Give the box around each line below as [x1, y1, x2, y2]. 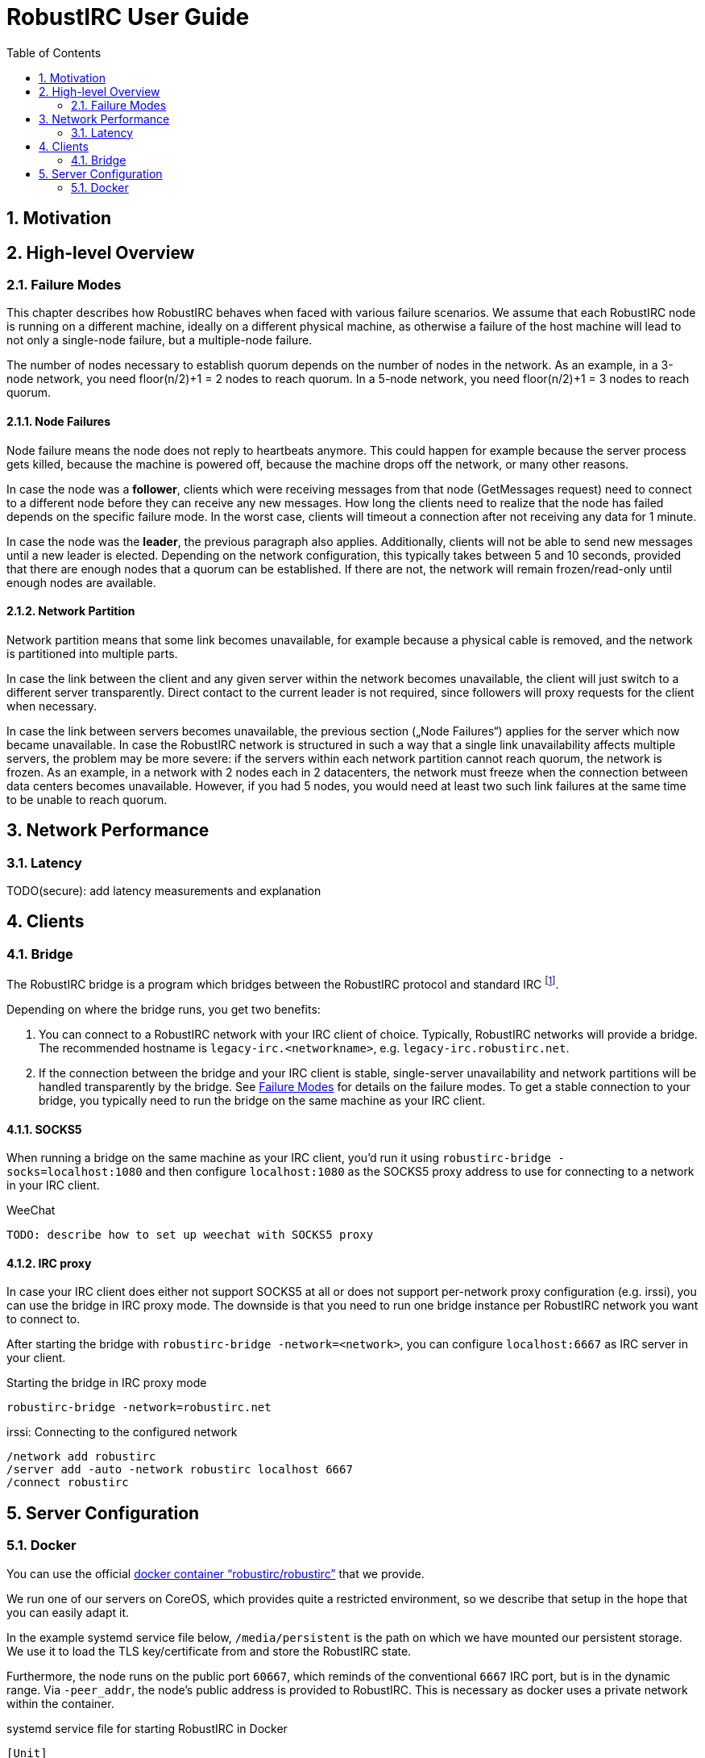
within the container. [6, 1696, 114, 1710]
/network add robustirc [6, 1450, 156, 1464]
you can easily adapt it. [6, 1605, 130, 1619]
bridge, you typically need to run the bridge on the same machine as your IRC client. [39, 1093, 486, 1107]
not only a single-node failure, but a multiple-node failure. [6, 333, 313, 348]
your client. [6, 1351, 66, 1365]
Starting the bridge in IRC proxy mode [6, 1376, 207, 1390]
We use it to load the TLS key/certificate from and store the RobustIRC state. [6, 1643, 412, 1658]
